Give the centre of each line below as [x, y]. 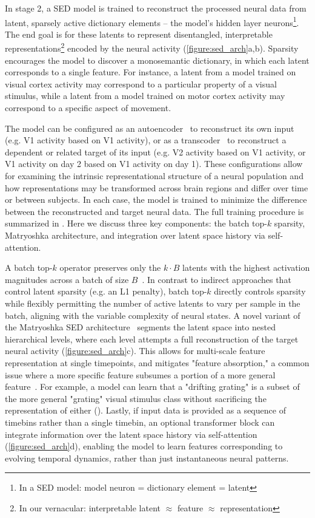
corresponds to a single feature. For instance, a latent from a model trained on [151, 72]
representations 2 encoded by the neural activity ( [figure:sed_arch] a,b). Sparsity [152, 47]
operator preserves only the [110, 268]
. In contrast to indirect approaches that [217, 279]
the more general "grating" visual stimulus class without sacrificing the [136, 398]
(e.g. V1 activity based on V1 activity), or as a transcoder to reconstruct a [146, 140]
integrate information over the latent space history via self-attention [131, 434]
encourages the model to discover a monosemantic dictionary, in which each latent [157, 60]
